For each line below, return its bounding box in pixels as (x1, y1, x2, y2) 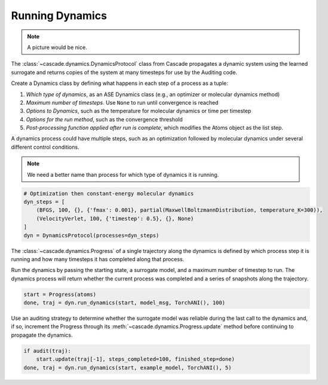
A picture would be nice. (27, 44, 87, 51)
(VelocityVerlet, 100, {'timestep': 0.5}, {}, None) (36, 215, 194, 222)
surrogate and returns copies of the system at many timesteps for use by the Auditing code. (11, 69, 237, 76)
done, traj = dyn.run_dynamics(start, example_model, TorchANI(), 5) (23, 364, 232, 371)
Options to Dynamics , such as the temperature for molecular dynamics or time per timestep (26, 108, 252, 115)
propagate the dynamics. (11, 331, 73, 338)
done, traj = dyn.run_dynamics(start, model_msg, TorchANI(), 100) (23, 300, 226, 306)
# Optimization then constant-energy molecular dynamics (23, 190, 194, 197)
